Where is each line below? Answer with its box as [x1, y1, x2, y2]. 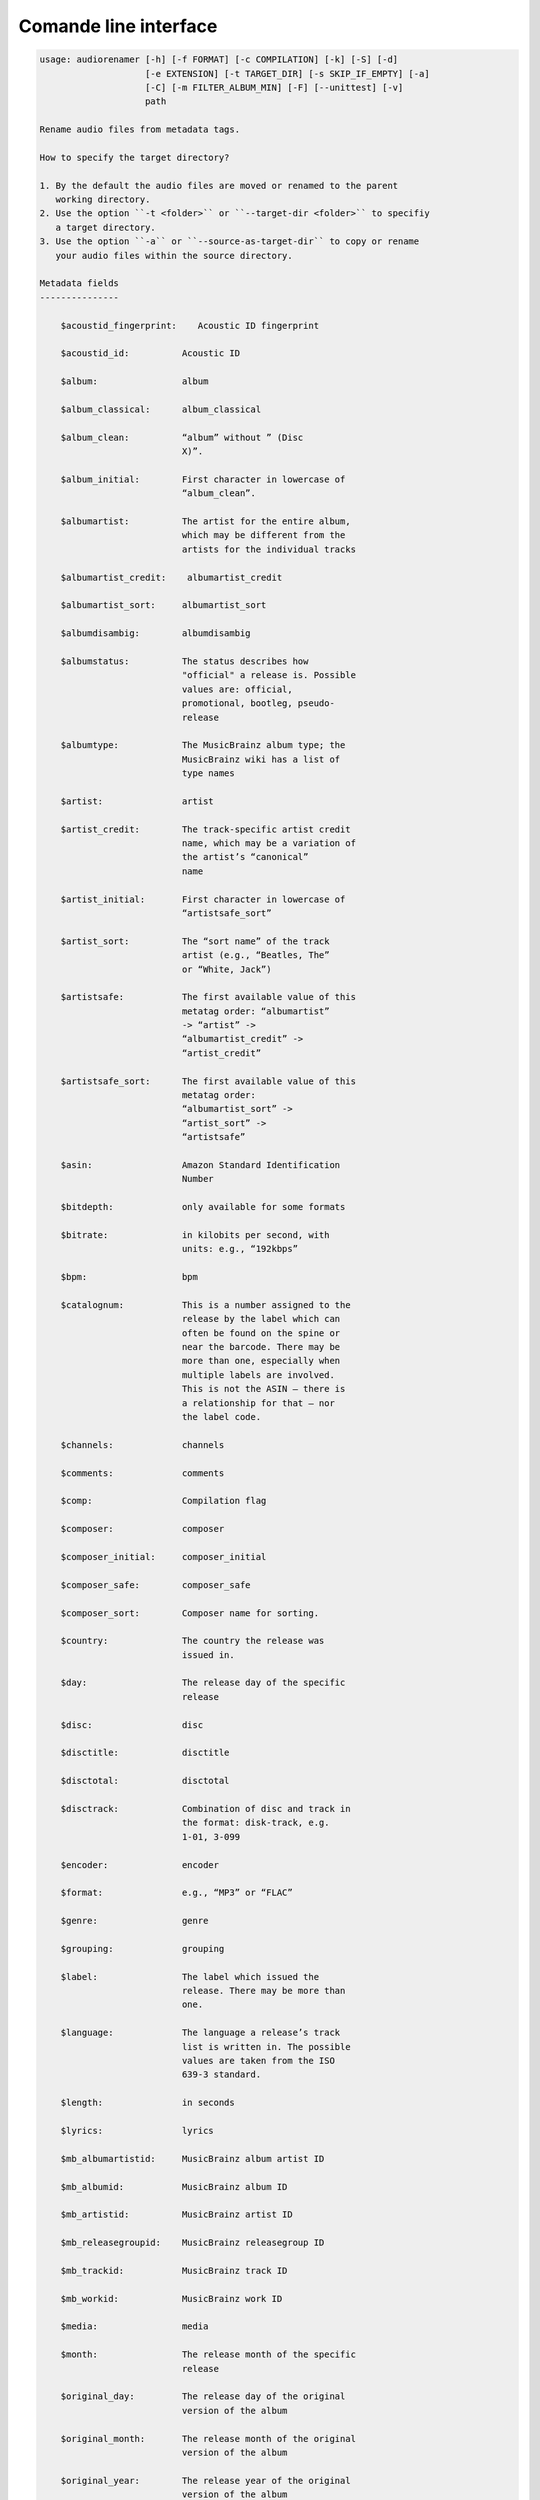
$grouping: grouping [60, 1943, 225, 1954]
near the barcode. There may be [181, 1341, 341, 1353]
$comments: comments [60, 1467, 225, 1479]
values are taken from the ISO [181, 2055, 335, 2066]
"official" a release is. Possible [181, 670, 357, 681]
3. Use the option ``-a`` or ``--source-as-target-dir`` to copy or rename [39, 236, 420, 247]
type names [181, 768, 235, 779]
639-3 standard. [181, 2069, 262, 2080]
